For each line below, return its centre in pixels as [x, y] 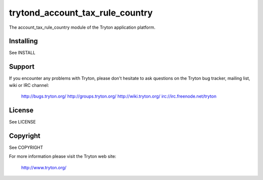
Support [22, 67]
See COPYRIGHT [26, 147]
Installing [24, 41]
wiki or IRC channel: [29, 85]
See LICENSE [22, 122]
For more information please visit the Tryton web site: [63, 157]
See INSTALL [22, 53]
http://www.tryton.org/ [44, 167]
